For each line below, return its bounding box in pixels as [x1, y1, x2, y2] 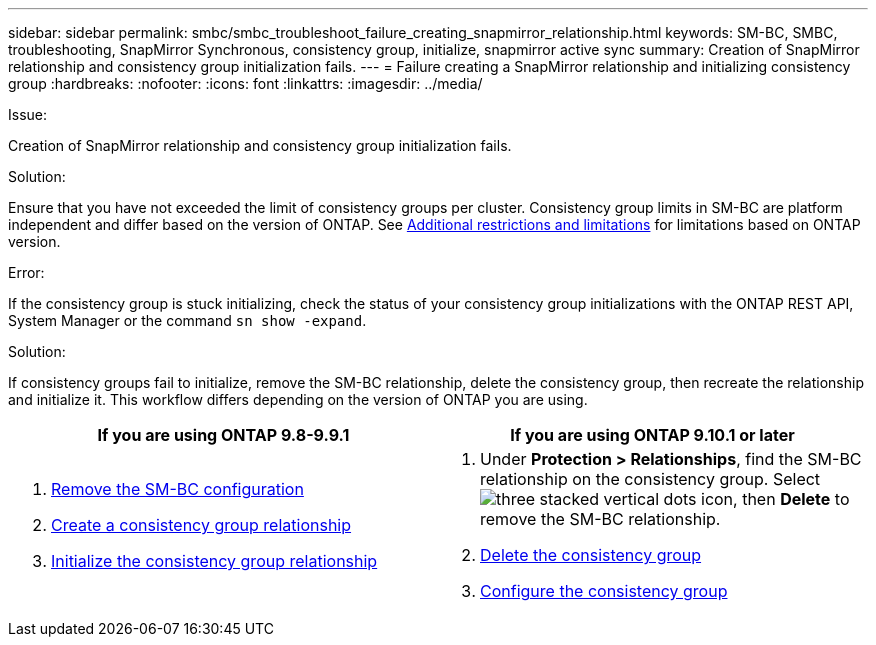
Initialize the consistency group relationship [51, 551, 378, 571]
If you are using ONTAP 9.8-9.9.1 [97, 425, 350, 445]
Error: [8, 264, 45, 281]
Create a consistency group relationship [51, 515, 352, 535]
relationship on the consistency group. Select [480, 469, 821, 489]
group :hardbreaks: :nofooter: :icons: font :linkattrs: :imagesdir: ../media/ [8, 75, 483, 92]
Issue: [8, 106, 48, 123]
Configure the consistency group [480, 581, 728, 601]
